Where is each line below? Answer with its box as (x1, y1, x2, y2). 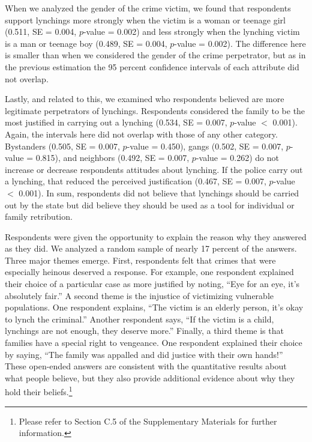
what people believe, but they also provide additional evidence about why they (5, 371, 295, 384)
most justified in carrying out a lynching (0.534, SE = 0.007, (5, 116, 227, 129)
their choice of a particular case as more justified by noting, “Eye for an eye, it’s (5, 277, 300, 290)
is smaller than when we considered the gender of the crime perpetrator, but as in (5, 49, 306, 61)
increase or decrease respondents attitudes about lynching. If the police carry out (5, 163, 303, 175)
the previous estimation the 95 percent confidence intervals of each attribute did (5, 60, 299, 73)
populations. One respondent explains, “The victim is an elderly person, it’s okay (5, 301, 304, 313)
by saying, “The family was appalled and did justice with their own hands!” (5, 348, 283, 360)
